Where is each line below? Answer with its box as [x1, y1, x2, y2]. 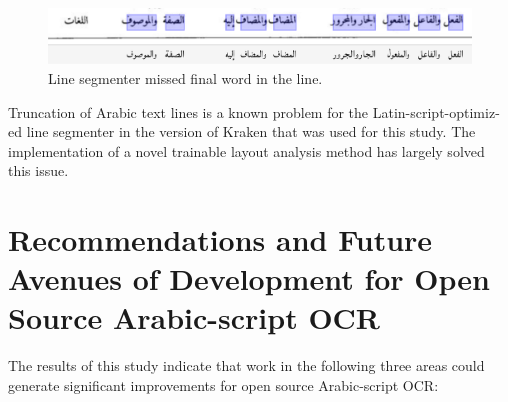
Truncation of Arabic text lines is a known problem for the [8, 101, 369, 122]
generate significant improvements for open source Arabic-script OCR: [8, 375, 439, 396]
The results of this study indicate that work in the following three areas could [8, 355, 485, 376]
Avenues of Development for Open [8, 258, 490, 299]
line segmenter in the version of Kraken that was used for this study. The [26, 121, 476, 142]
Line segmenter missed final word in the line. [48, 67, 323, 88]
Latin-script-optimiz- [372, 101, 500, 122]
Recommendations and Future [8, 219, 433, 260]
